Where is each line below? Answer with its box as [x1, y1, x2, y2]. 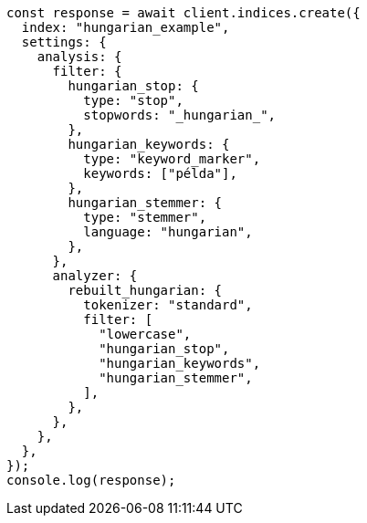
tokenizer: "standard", [83, 298, 253, 312]
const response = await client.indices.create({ [6, 5, 361, 20]
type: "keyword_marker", [83, 152, 261, 166]
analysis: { [37, 49, 122, 64]
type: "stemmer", [83, 210, 207, 225]
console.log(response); [6, 473, 176, 487]
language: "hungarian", [83, 225, 253, 239]
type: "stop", [83, 93, 183, 108]
